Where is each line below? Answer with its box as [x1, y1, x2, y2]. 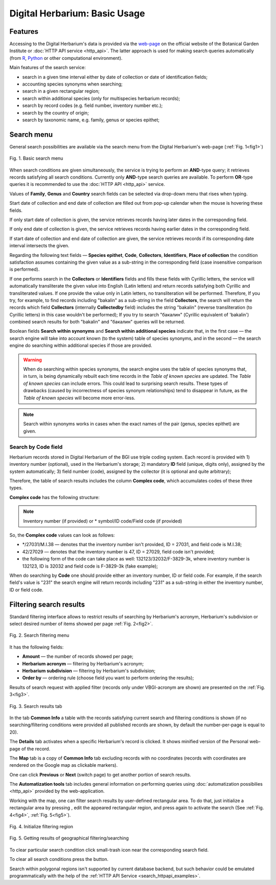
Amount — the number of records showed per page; [22, 653, 134, 660]
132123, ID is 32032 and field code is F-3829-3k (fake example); [22, 563, 158, 569]
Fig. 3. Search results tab [9, 703, 62, 709]
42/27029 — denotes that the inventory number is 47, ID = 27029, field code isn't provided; [22, 548, 215, 555]
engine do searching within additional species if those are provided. [9, 342, 152, 349]
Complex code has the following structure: [9, 494, 100, 500]
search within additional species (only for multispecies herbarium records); [22, 95, 180, 101]
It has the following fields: [9, 644, 64, 650]
